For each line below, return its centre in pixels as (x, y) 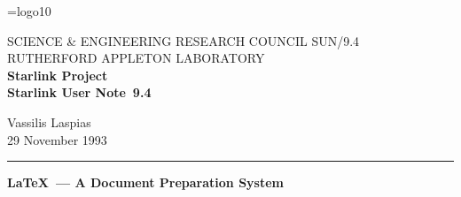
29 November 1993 (57, 139)
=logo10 (29, 11)
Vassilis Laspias (49, 121)
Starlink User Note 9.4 (79, 92)
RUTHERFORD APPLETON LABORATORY (136, 58)
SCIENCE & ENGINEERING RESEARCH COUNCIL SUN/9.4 (184, 40)
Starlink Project (58, 75)
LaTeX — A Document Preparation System (145, 182)
